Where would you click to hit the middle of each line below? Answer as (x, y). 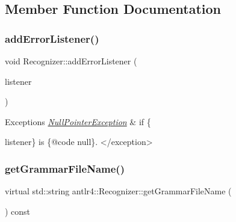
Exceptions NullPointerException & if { (78, 121)
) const (18, 211)
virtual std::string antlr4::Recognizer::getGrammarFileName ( (118, 191)
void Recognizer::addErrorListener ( (71, 61)
